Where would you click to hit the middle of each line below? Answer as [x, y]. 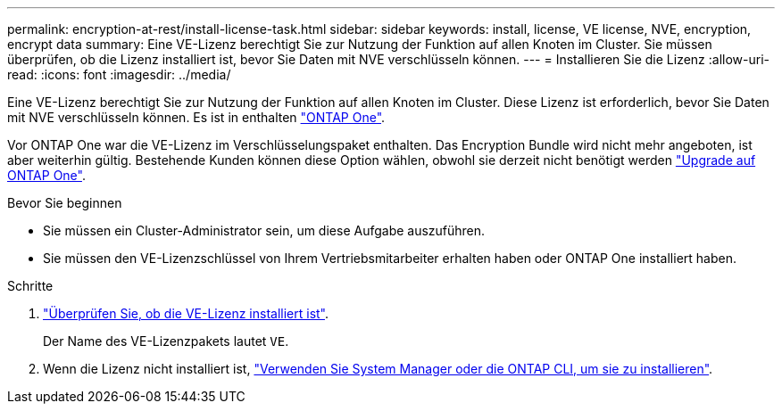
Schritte [30, 286]
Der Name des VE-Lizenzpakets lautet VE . [166, 341]
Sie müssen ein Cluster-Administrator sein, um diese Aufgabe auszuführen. [264, 230]
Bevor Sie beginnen [65, 203]
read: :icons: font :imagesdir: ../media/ [119, 74]
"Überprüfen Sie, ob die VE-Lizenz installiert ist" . [186, 313]
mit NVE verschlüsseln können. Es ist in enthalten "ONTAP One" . [196, 117]
